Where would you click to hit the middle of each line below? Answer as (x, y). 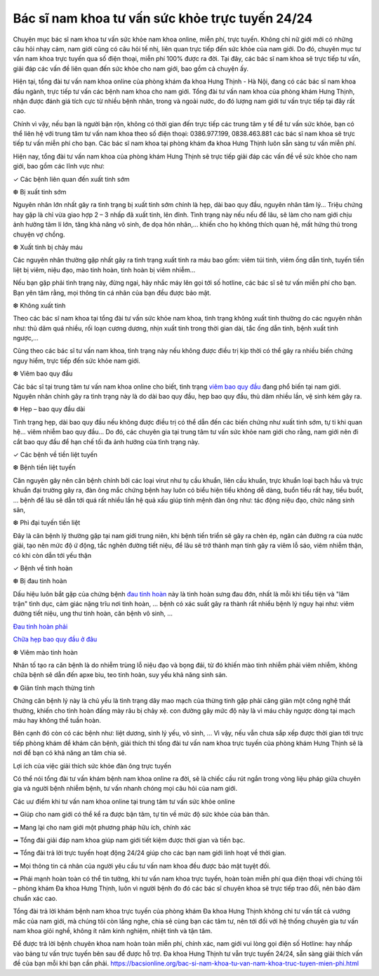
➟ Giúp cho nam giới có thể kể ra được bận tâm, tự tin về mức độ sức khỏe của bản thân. (141, 815)
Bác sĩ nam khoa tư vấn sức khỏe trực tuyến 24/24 (163, 18)
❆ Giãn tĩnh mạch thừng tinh (54, 688)
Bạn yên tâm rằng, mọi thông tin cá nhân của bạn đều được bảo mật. (112, 293)
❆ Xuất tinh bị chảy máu (48, 247)
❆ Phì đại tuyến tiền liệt (47, 523)
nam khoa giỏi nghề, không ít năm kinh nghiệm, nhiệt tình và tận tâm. (113, 931)
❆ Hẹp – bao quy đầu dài (49, 409)
